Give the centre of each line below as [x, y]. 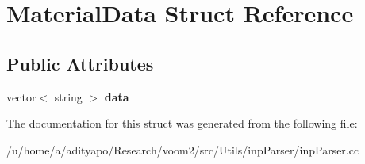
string [68, 96]
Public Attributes [80, 63]
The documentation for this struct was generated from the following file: [182, 123]
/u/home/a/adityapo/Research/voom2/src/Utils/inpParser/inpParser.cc [183, 149]
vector [21, 96]
